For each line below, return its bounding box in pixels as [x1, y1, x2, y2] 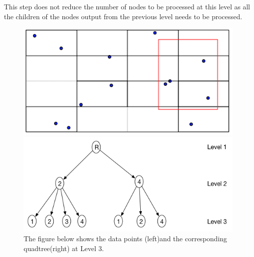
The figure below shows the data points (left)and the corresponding [24, 233, 227, 243]
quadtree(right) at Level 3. [24, 243, 104, 253]
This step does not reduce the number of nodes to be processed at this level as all [4, 1, 251, 11]
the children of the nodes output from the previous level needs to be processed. [4, 11, 242, 21]
